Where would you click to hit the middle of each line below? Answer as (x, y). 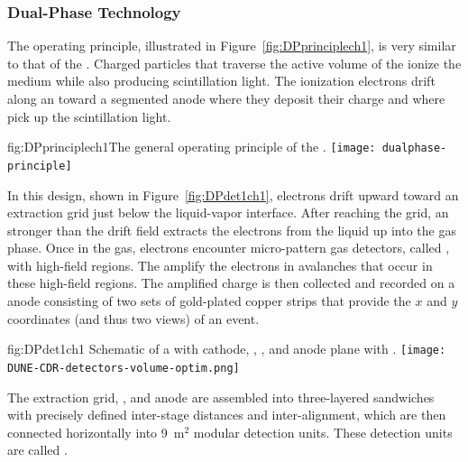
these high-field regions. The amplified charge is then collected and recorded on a (231, 283)
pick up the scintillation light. (89, 116)
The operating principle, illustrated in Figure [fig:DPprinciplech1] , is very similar (232, 46)
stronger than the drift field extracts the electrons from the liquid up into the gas (232, 230)
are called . (37, 450)
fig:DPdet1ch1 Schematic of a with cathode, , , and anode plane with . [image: (227, 349)
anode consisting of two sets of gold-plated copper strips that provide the (209, 301)
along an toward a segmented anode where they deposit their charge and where (226, 98)
